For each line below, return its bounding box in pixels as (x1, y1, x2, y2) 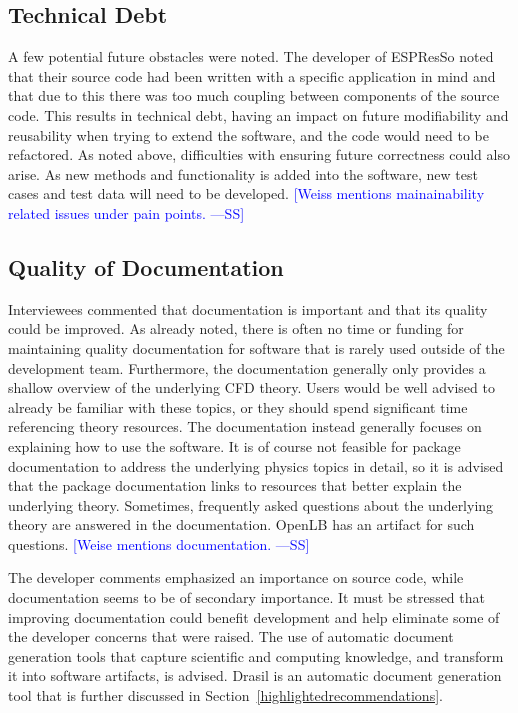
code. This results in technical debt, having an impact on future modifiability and (8, 104, 509, 125)
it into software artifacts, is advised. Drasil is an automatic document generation (8, 665, 502, 686)
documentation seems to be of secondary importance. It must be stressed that (8, 587, 485, 608)
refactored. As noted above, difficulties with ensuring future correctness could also (8, 144, 510, 165)
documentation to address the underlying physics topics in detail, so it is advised (8, 455, 504, 476)
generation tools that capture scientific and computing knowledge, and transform (8, 645, 504, 666)
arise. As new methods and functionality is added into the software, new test (8, 163, 478, 184)
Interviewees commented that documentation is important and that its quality (8, 298, 488, 319)
